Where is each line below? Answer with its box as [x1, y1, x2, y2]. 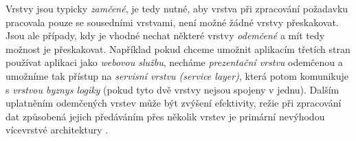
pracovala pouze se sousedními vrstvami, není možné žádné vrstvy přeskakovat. [5, 14, 339, 29]
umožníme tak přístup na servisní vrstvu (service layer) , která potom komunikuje [5, 68, 349, 83]
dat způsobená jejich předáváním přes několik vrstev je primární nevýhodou [5, 109, 325, 123]
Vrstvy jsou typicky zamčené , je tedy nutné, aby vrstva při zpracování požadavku [5, 1, 348, 15]
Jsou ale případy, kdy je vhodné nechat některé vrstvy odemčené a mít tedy [5, 28, 325, 43]
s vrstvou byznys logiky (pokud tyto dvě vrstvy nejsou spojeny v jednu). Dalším [5, 82, 340, 96]
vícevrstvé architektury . [5, 122, 109, 137]
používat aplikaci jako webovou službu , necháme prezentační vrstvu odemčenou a [5, 55, 343, 69]
